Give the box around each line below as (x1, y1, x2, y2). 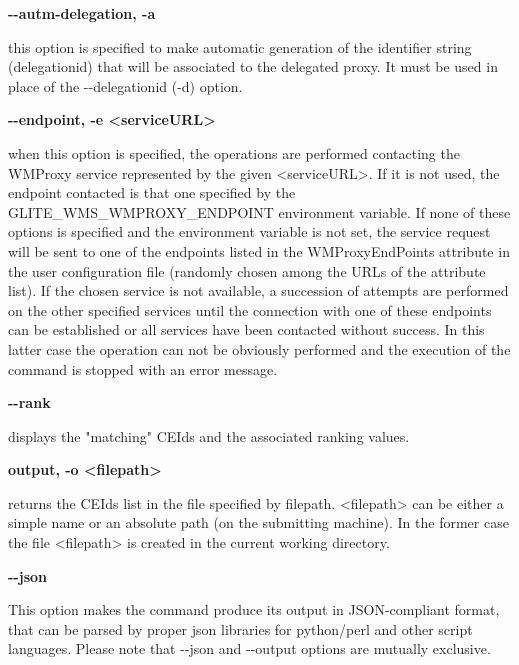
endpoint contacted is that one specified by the (8, 182, 296, 203)
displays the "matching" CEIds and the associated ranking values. (8, 425, 410, 446)
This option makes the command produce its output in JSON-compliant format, (8, 599, 500, 620)
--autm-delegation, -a (8, 3, 156, 23)
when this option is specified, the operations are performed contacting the (8, 142, 460, 163)
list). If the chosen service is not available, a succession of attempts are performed (8, 280, 509, 301)
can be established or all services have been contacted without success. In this (8, 319, 485, 340)
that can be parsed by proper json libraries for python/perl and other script (8, 618, 473, 639)
